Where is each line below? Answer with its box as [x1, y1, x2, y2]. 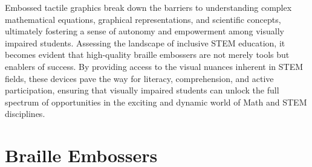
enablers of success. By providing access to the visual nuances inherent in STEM [5, 60, 304, 72]
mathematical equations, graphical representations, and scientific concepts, [5, 13, 281, 25]
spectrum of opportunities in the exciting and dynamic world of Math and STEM [5, 95, 307, 108]
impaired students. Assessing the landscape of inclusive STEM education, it [5, 36, 285, 49]
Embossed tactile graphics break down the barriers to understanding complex [5, 1, 292, 13]
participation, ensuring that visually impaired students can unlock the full [5, 84, 279, 96]
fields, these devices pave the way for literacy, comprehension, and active [5, 72, 274, 84]
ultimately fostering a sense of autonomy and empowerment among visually [5, 25, 284, 37]
